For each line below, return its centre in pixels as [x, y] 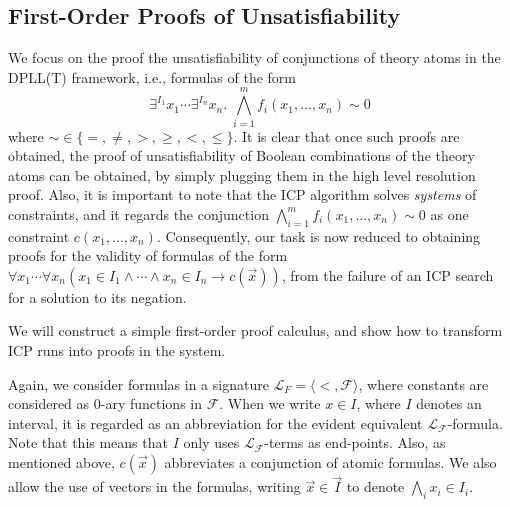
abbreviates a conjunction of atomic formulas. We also [330, 462]
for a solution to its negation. [97, 296]
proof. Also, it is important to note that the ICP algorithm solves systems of [242, 194]
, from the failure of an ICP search [387, 274]
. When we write [270, 403]
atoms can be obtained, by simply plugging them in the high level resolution [242, 174]
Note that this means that [88, 442]
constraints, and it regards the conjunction [138, 213]
